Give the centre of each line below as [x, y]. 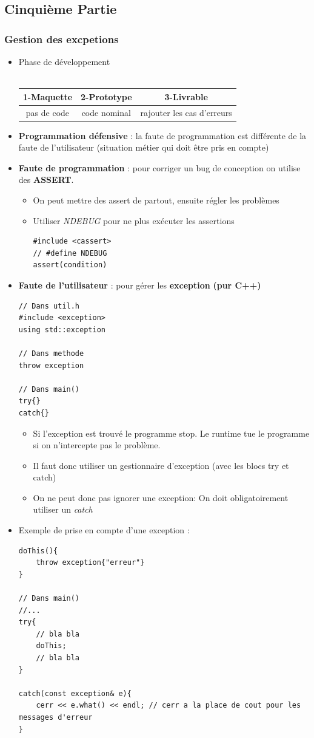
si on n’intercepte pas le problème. [97, 445]
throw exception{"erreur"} [90, 563]
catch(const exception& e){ [75, 693]
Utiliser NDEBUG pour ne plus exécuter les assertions [134, 220]
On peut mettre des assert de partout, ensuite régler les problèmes [156, 200]
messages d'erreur [55, 717]
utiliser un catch [63, 509]
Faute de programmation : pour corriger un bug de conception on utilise [159, 167]
